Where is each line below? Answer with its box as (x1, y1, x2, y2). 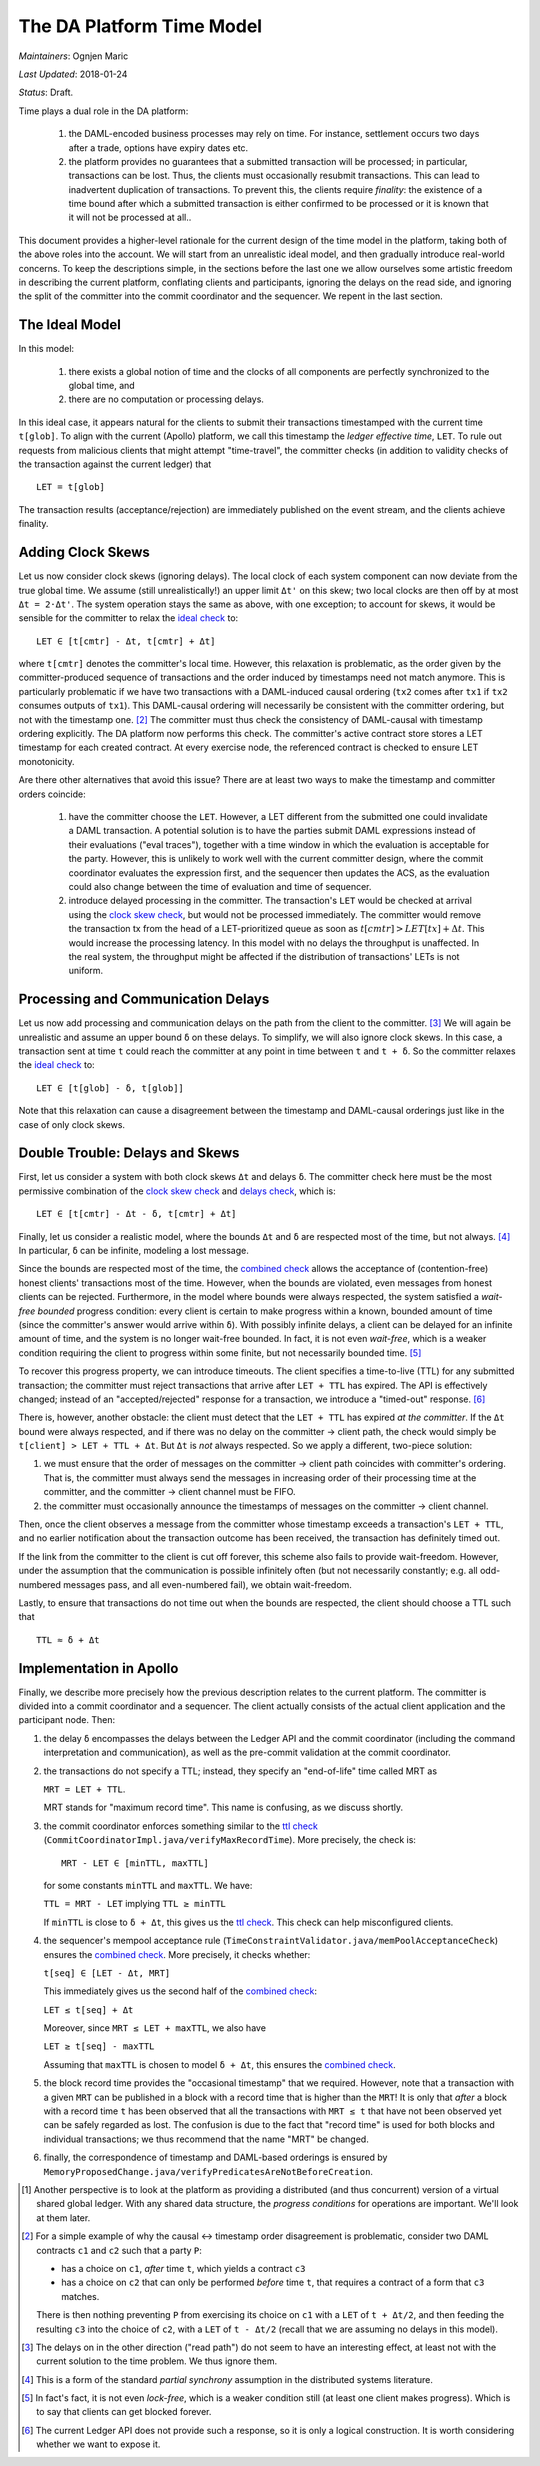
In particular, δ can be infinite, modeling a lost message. (18, 1245, 249, 1256)
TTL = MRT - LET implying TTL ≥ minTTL (43, 1898, 227, 1910)
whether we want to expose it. (36, 2438, 161, 2450)
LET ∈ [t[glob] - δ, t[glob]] (36, 1082, 185, 1094)
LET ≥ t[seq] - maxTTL (43, 2041, 155, 2052)
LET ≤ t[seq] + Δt (43, 2004, 134, 2015)
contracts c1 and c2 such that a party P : (36, 2244, 202, 2256)
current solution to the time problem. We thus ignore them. (36, 2355, 278, 2367)
